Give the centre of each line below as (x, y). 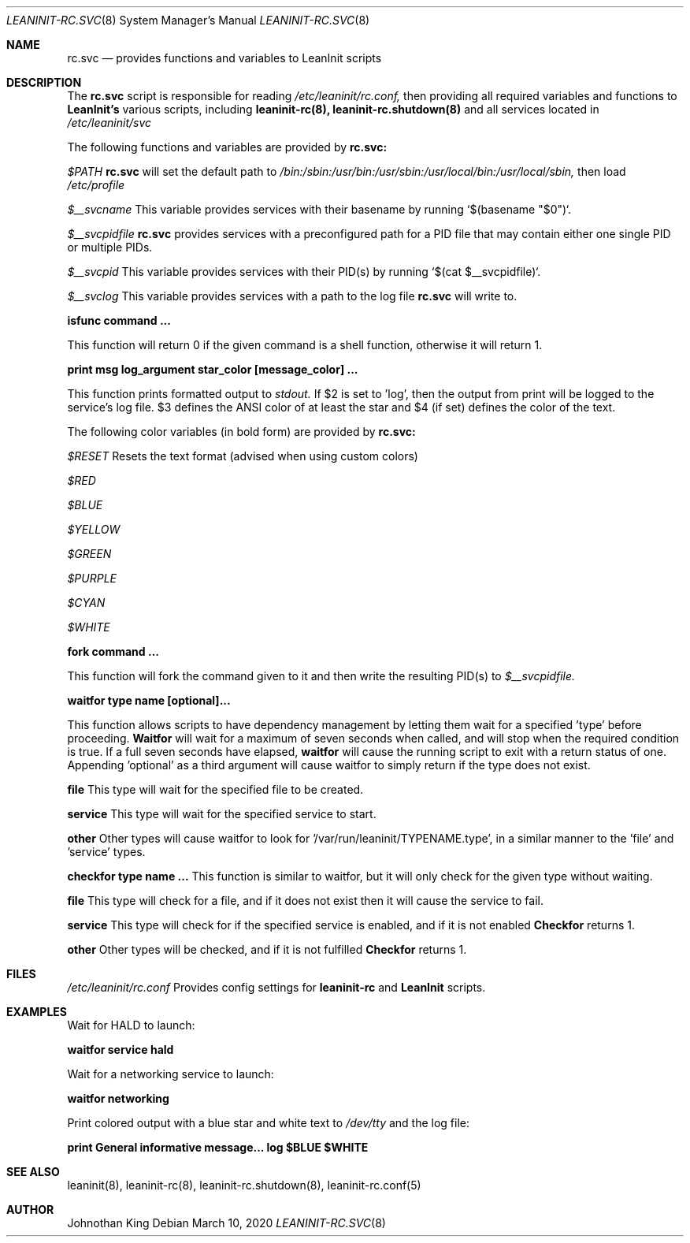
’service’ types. (106, 852)
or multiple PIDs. (110, 247)
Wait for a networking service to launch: (171, 1074)
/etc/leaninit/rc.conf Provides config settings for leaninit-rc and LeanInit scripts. (276, 987)
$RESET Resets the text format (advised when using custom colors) (243, 456)
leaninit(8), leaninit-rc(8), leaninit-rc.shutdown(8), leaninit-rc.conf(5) (244, 1185)
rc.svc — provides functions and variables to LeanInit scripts (224, 58)
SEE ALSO (33, 1172)
